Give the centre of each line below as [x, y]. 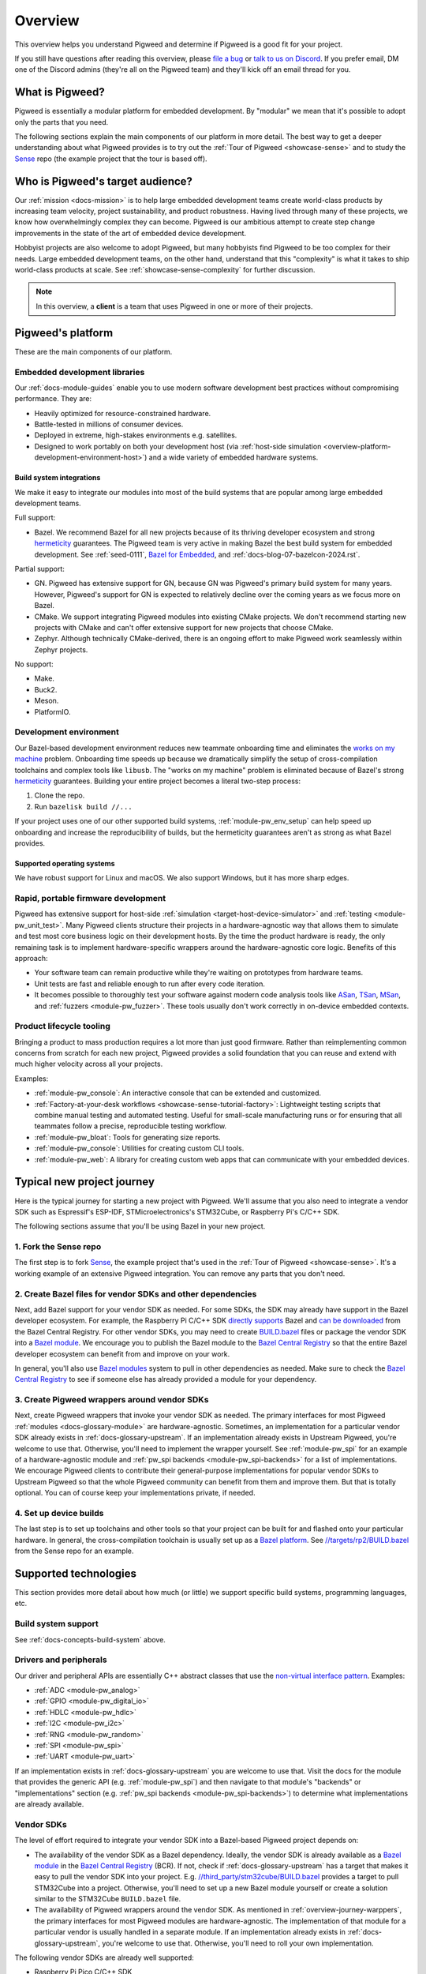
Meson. [47, 701]
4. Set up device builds [59, 1513]
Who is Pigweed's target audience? [104, 181]
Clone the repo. [60, 796]
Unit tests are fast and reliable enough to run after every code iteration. [150, 984]
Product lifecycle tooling [62, 1026]
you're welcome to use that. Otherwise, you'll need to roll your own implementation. [238, 1943]
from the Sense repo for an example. [74, 1551]
